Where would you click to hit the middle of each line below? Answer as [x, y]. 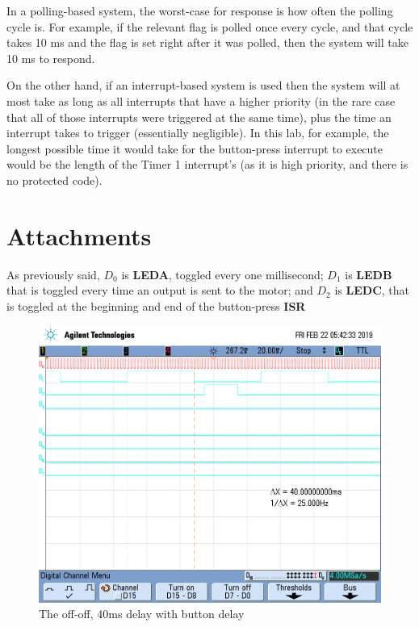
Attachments [79, 235]
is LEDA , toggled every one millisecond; [222, 274]
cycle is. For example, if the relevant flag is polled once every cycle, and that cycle [210, 26]
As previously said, [53, 274]
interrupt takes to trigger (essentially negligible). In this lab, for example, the [198, 133]
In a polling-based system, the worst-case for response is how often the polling [200, 10]
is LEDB [369, 274]
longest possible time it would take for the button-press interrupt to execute [195, 148]
